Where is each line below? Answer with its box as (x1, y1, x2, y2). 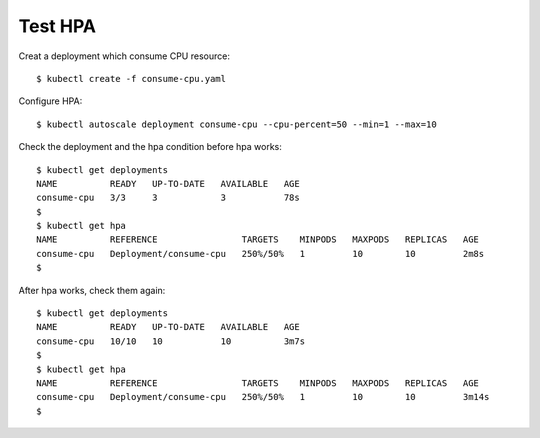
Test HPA (18, 15, 97, 37)
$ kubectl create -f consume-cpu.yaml (36, 73, 227, 84)
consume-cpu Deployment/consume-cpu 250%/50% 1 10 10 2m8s (36, 248, 485, 259)
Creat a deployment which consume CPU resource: (18, 50, 230, 62)
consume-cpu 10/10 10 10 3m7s (36, 335, 305, 347)
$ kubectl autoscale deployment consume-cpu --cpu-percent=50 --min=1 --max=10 (36, 118, 437, 130)
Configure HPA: (18, 95, 83, 107)
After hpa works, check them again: (18, 284, 166, 296)
